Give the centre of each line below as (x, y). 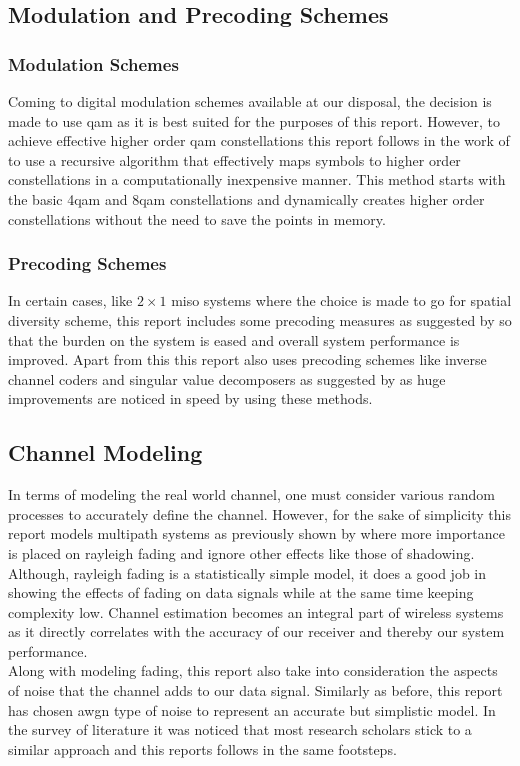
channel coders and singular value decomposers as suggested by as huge (227, 378)
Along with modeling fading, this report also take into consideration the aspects (253, 670)
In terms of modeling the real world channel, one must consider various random (252, 494)
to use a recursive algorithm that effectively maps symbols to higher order (234, 159)
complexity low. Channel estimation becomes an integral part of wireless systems (256, 611)
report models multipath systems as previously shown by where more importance (256, 533)
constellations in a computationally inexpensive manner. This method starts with (257, 179)
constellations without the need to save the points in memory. (197, 218)
